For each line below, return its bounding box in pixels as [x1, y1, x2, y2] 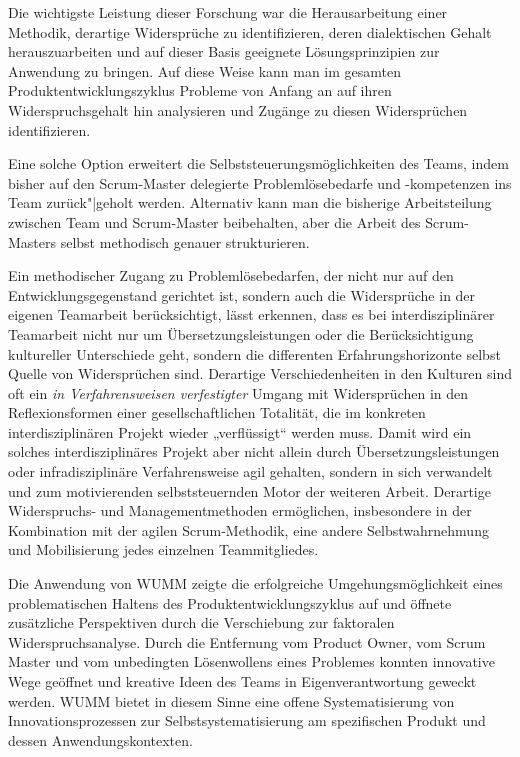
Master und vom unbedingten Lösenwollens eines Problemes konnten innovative [8, 651, 495, 672]
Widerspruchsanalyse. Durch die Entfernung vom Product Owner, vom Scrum [8, 631, 486, 652]
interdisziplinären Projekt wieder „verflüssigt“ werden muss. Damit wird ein [8, 421, 472, 442]
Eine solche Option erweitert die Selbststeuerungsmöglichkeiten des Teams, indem [8, 153, 509, 174]
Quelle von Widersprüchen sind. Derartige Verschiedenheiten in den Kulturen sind [8, 363, 513, 384]
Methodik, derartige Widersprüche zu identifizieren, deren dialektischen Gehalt [8, 21, 492, 42]
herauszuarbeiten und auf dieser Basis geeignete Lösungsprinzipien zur [8, 41, 440, 62]
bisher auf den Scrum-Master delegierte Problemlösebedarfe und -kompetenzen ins [8, 172, 512, 193]
